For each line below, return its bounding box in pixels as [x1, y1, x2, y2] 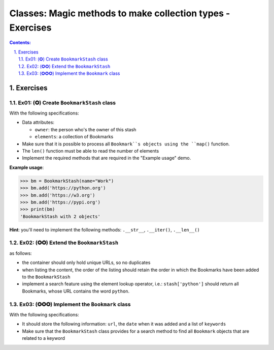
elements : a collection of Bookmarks [35, 134, 114, 140]
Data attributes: [22, 120, 55, 126]
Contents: [9, 40, 31, 46]
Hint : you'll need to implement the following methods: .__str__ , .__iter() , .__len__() [9, 226, 200, 232]
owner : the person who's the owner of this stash [35, 126, 136, 132]
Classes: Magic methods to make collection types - [9, 8, 230, 19]
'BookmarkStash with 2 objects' [20, 214, 101, 219]
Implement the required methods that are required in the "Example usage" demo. [22, 155, 191, 161]
